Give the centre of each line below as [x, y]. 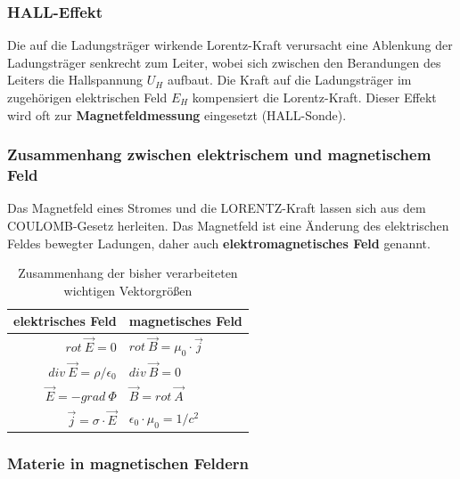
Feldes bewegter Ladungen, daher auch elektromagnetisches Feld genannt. [219, 243]
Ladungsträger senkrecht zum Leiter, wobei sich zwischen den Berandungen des [224, 62]
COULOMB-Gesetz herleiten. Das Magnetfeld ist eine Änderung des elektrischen [228, 225]
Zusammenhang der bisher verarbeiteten [128, 273]
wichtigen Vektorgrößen [128, 290]
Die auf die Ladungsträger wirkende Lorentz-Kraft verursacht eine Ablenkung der [230, 45]
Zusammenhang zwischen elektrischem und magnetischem [219, 154]
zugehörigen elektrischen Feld [87, 97]
